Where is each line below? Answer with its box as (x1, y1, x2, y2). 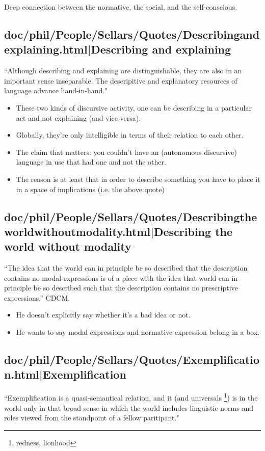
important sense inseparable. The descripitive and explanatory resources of (4, 75, 237, 86)
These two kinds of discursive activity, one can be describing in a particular (16, 102, 252, 113)
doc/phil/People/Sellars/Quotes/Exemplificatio (4, 352, 260, 367)
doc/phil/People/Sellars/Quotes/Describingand (4, 26, 260, 42)
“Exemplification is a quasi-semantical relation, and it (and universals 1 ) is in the (4, 391, 258, 403)
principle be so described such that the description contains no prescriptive (4, 282, 238, 293)
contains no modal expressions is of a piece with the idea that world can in (4, 272, 238, 283)
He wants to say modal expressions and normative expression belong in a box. (16, 327, 260, 337)
